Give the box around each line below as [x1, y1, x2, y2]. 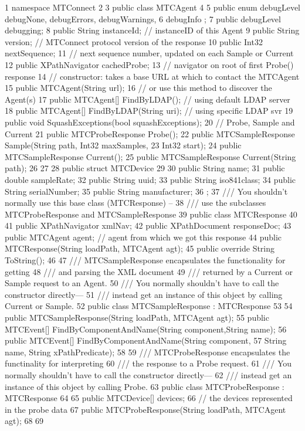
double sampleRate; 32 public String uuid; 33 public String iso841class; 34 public [5, 173, 296, 185]
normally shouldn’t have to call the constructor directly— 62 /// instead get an [5, 369, 292, 381]
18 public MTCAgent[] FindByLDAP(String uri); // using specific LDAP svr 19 [5, 104, 293, 117]
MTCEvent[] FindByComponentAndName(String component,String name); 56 [5, 323, 287, 335]
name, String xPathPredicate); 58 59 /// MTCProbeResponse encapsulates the [5, 345, 290, 358]
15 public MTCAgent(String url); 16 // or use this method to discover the [5, 82, 272, 94]
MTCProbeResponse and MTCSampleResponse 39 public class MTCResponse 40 [5, 208, 297, 220]
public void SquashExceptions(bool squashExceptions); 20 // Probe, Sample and [5, 116, 295, 128]
